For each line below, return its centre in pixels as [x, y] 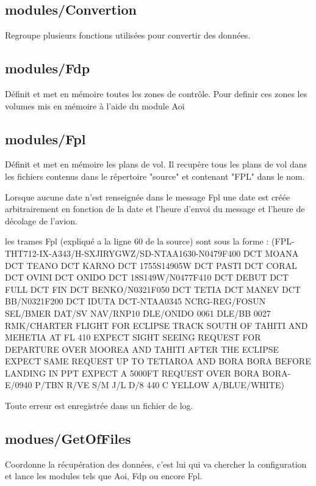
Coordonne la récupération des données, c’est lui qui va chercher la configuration [156, 464]
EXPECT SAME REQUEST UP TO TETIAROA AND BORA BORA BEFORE [158, 361]
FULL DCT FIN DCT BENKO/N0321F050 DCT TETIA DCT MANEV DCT [153, 289]
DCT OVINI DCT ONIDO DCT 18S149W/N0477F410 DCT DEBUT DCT [147, 277]
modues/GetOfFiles [68, 439]
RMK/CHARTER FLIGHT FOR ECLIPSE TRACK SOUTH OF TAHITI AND [156, 325]
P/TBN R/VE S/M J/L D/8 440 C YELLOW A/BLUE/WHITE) [160, 385]
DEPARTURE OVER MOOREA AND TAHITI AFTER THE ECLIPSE [142, 349]
